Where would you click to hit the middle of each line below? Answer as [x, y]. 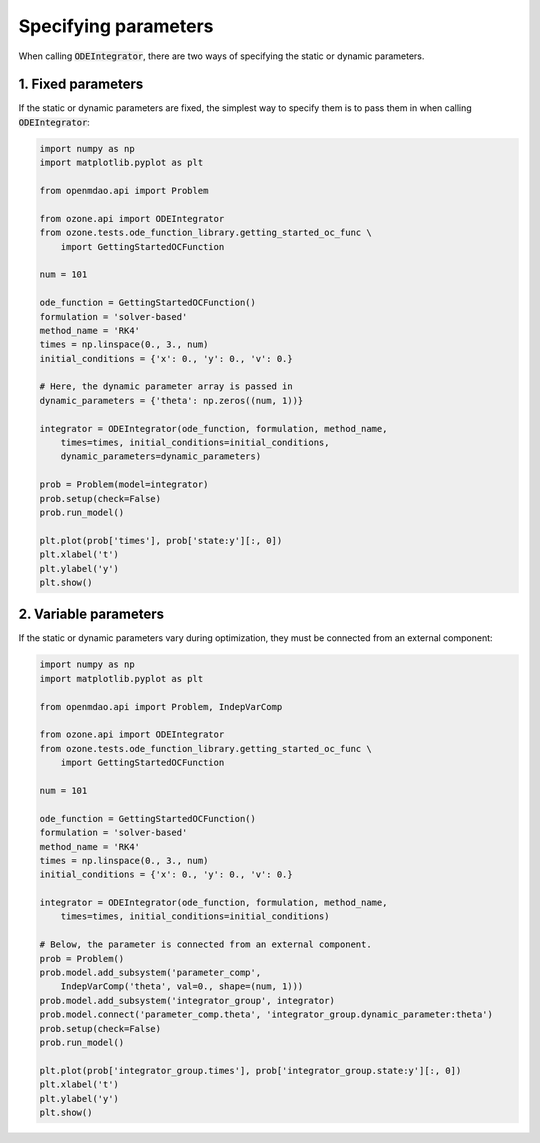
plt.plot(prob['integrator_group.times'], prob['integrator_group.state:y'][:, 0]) [250, 1070]
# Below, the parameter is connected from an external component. [205, 944]
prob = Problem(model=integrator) [124, 484]
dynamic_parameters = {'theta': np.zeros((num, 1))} [171, 400]
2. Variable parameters [91, 614]
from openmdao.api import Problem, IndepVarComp [161, 706]
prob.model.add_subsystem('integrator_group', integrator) [187, 1000]
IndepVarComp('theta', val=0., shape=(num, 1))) [182, 986]
